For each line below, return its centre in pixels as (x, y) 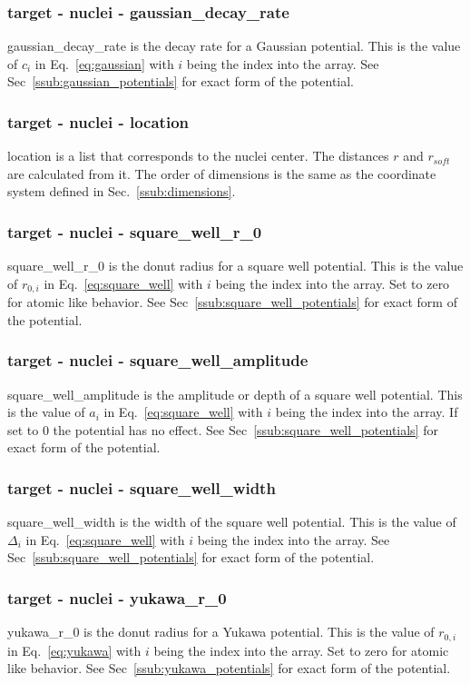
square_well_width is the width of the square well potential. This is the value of (232, 522)
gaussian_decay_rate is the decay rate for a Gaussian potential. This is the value (234, 46)
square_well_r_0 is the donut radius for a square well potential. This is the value (235, 266)
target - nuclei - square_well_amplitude (158, 360)
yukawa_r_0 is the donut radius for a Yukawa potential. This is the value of (221, 632)
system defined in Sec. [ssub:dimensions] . (122, 191)
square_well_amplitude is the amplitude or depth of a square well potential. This (235, 394)
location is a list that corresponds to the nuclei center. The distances (198, 156)
